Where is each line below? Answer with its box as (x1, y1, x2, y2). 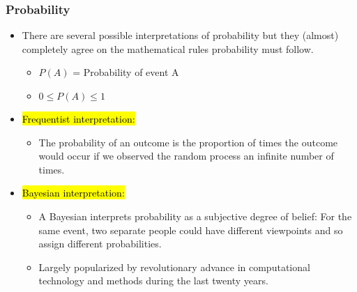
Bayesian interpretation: (22, 185, 125, 200)
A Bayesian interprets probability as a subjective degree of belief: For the (38, 208, 352, 223)
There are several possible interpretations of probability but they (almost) (22, 28, 339, 43)
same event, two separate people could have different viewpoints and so (38, 222, 343, 237)
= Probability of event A (73, 65, 179, 79)
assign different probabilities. (38, 236, 162, 251)
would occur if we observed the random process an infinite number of (38, 148, 334, 163)
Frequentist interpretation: (22, 112, 135, 125)
